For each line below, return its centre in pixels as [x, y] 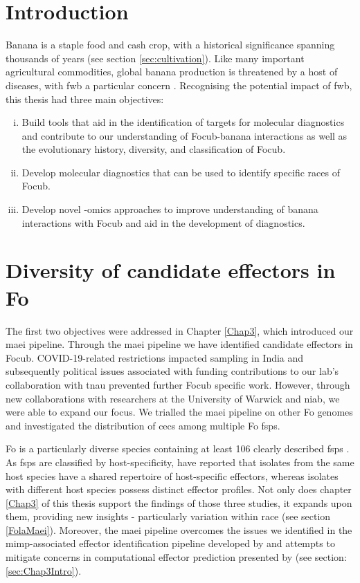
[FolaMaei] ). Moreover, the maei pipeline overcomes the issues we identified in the [179, 529]
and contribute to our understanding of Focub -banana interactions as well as [184, 135]
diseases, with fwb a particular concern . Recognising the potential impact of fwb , [179, 85]
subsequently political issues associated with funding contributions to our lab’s [172, 371]
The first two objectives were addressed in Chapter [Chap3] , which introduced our [180, 330]
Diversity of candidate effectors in [171, 270]
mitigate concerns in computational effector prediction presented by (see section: [176, 557]
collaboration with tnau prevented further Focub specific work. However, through [178, 384]
